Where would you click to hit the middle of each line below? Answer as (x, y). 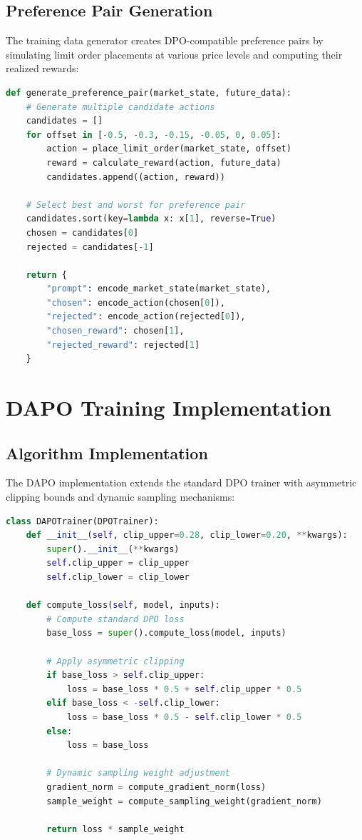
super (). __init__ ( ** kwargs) (113, 549)
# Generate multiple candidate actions (120, 107)
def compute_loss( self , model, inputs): (123, 605)
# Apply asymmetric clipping (115, 661)
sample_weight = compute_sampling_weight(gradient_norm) (184, 801)
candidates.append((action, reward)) (136, 177)
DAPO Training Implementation (169, 407)
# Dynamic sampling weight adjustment (138, 773)
